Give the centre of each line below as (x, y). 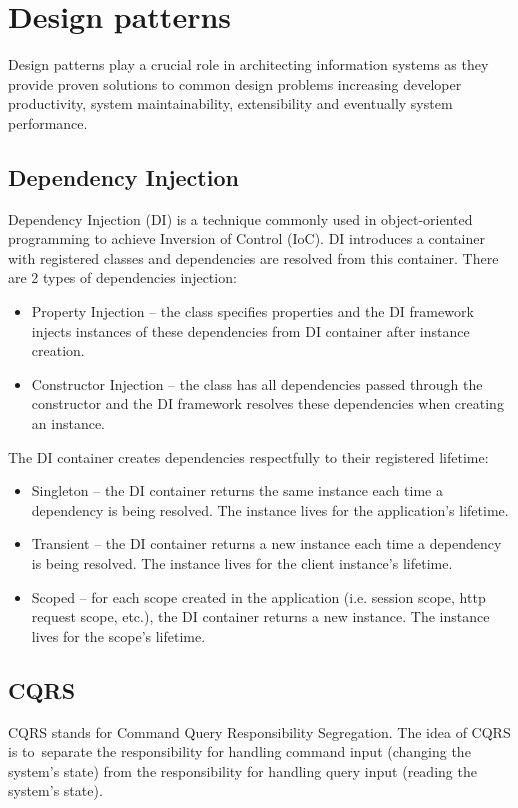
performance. (48, 122)
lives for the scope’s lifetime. (118, 635)
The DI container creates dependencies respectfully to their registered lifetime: (248, 456)
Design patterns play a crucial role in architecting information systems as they (248, 64)
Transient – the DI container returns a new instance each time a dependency (266, 543)
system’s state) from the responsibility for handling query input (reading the (242, 770)
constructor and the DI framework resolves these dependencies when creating (267, 403)
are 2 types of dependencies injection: (122, 277)
